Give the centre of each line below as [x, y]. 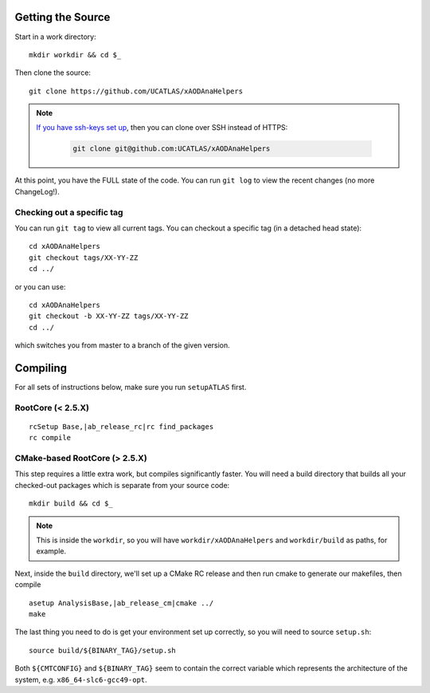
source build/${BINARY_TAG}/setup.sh [103, 650]
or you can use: [40, 286]
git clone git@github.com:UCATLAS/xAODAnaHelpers [172, 149]
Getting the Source [63, 17]
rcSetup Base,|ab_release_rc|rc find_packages [121, 426]
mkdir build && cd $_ [71, 504]
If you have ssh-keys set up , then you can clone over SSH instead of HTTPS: [162, 128]
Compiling [41, 368]
